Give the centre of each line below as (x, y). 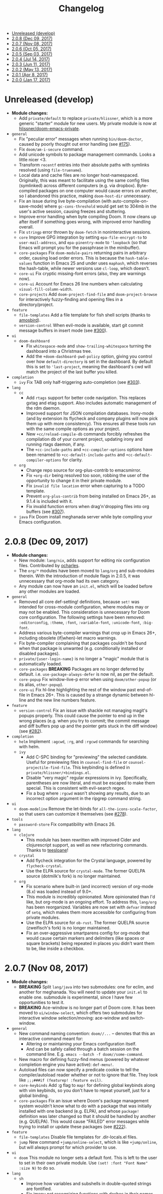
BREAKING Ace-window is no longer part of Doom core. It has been (87, 1007)
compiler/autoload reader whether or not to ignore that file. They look (88, 1075)
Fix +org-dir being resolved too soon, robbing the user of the (88, 475)
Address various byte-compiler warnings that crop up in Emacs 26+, (88, 633)
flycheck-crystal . (44, 866)
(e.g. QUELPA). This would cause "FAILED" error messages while (84, 1121)
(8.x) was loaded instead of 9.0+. (59, 891)
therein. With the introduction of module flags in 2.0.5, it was (79, 576)
